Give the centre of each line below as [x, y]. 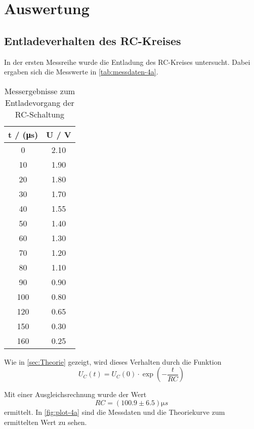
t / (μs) [23, 134]
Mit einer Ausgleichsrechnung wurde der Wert [75, 394]
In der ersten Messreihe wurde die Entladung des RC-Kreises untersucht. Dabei [127, 62]
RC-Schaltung [39, 114]
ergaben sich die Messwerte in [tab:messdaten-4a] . [81, 72]
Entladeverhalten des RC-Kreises [93, 40]
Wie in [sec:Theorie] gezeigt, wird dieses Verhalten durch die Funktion [113, 361]
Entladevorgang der [39, 102]
